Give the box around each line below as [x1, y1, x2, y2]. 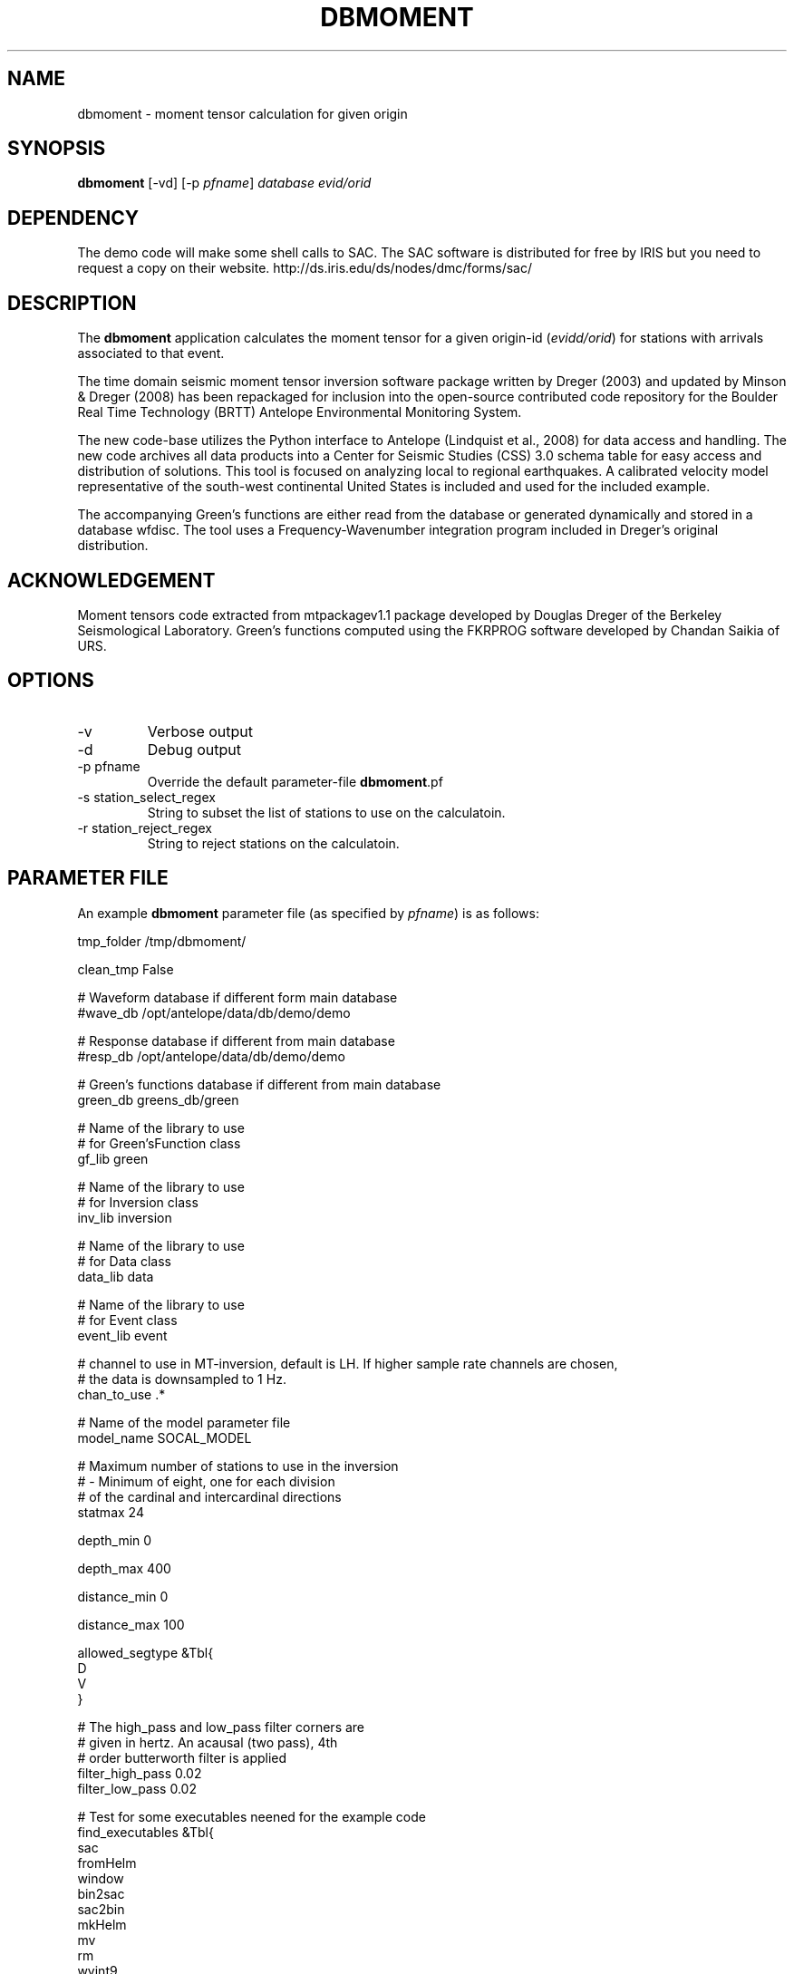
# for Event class [77, 1311, 178, 1328]
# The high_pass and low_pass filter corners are [77, 1718, 365, 1735]
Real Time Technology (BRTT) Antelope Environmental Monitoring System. [77, 404, 522, 421]
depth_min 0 [77, 1532, 152, 1548]
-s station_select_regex [77, 789, 216, 805]
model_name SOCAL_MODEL [77, 1429, 252, 1446]
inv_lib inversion [77, 1209, 172, 1225]
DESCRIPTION [7, 291, 137, 314]
